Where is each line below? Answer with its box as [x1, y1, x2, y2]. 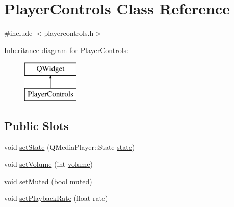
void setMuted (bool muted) [4, 175, 92, 186]
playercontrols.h [44, 28, 94, 38]
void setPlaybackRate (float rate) [4, 193, 108, 203]
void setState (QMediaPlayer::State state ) [4, 141, 135, 152]
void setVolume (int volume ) [4, 159, 93, 169]
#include [4, 28, 33, 38]
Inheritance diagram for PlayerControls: [4, 44, 128, 55]
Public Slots [4, 117, 69, 133]
